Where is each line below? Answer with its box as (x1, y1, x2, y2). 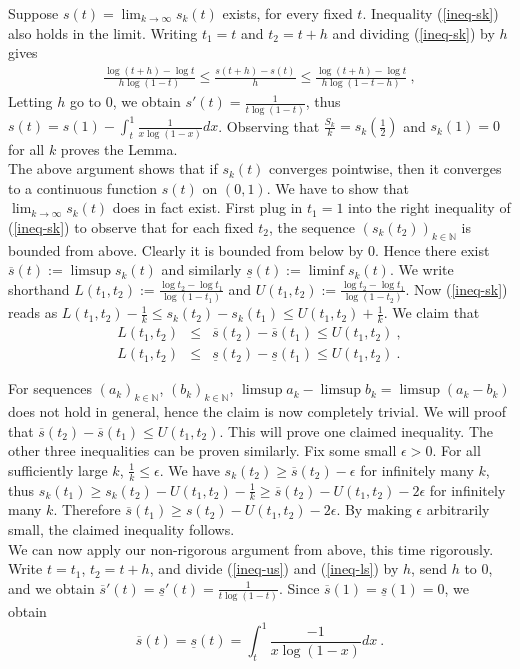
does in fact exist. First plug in (112, 197, 303, 218)
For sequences (8, 378, 92, 399)
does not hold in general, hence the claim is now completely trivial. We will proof (8, 400, 507, 421)
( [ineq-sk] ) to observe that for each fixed (8, 216, 254, 237)
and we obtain (8, 577, 95, 598)
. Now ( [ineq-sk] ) (405, 278, 508, 299)
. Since (278, 577, 320, 598)
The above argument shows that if (8, 158, 218, 179)
